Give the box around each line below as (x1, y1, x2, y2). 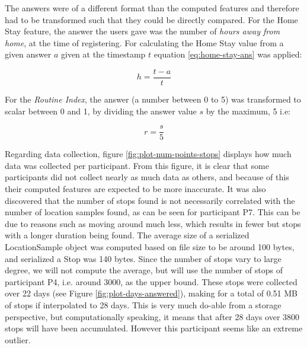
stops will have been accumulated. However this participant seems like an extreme (5, 322, 303, 334)
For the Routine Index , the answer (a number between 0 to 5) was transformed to (5, 93, 301, 106)
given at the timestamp (61, 48, 146, 60)
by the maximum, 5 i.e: (206, 104, 291, 117)
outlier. (5, 333, 31, 346)
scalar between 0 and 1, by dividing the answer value (5, 104, 197, 117)
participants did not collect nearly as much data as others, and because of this (5, 171, 289, 183)
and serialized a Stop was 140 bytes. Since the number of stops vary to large (5, 252, 282, 264)
